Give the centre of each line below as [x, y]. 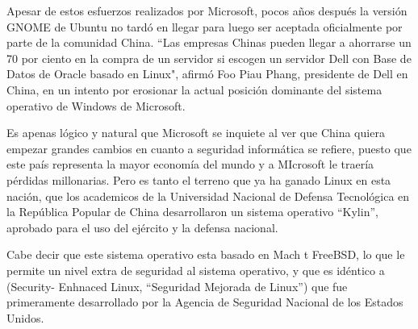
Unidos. [25, 317]
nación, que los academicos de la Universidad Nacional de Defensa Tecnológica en [208, 196]
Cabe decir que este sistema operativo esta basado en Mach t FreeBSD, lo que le [206, 254]
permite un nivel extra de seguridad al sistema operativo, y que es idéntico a [196, 270]
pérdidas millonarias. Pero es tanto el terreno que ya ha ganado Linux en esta [199, 179]
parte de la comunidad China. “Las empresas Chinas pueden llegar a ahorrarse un [209, 42]
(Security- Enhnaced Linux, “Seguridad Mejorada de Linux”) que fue [177, 286]
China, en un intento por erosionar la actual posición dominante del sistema [194, 89]
